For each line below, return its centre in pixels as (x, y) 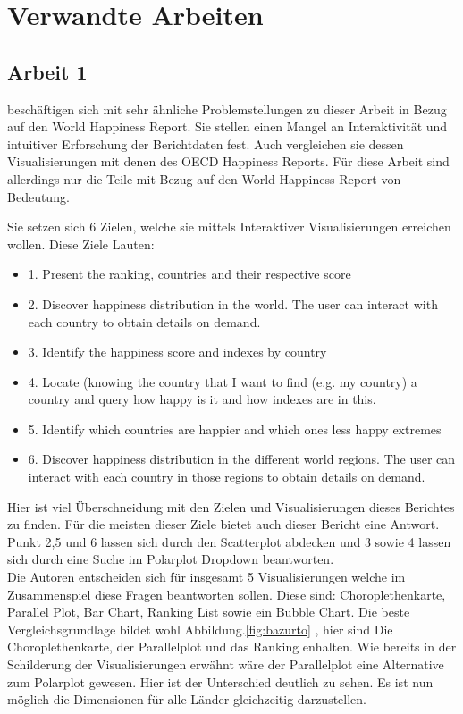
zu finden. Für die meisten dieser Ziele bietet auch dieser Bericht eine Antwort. (223, 524)
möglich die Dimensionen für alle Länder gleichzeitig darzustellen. (187, 699)
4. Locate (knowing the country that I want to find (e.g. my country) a (223, 381)
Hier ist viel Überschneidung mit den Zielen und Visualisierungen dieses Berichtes (231, 506)
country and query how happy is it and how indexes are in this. (202, 399)
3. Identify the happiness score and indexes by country (177, 352)
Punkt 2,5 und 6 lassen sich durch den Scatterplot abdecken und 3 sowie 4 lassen (229, 541)
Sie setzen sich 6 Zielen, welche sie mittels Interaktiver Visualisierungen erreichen (229, 227)
